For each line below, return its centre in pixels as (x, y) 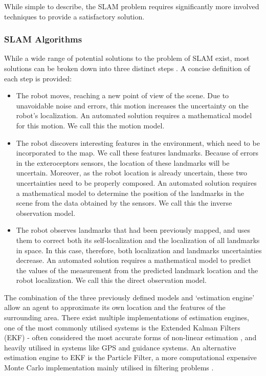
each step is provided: (38, 78)
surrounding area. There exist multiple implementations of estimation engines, (127, 317)
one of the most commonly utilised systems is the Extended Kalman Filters (122, 327)
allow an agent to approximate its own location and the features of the (115, 307)
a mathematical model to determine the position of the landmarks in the (130, 193)
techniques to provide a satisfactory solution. (74, 16)
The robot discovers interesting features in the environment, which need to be (138, 142)
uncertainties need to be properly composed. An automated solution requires (136, 182)
